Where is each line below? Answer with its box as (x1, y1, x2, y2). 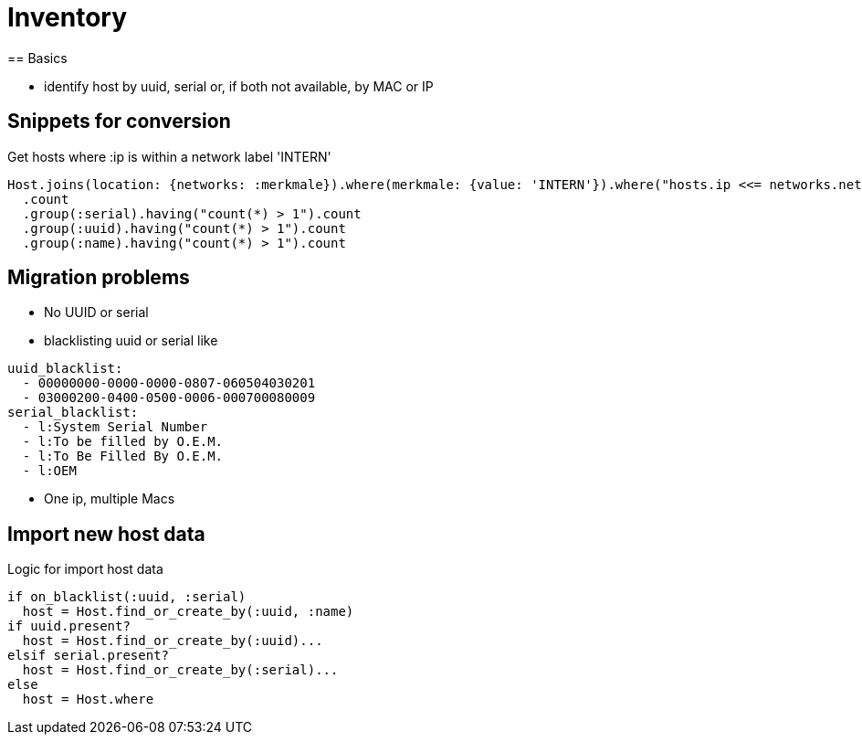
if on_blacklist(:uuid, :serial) (7, 589, 247, 605)
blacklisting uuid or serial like (44, 333, 218, 349)
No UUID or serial (44, 304, 149, 321)
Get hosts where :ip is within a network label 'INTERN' (7, 148, 331, 164)
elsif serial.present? (7, 648, 170, 663)
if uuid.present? (7, 619, 131, 634)
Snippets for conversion (7, 110, 231, 133)
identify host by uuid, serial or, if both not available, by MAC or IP (44, 78, 434, 94)
